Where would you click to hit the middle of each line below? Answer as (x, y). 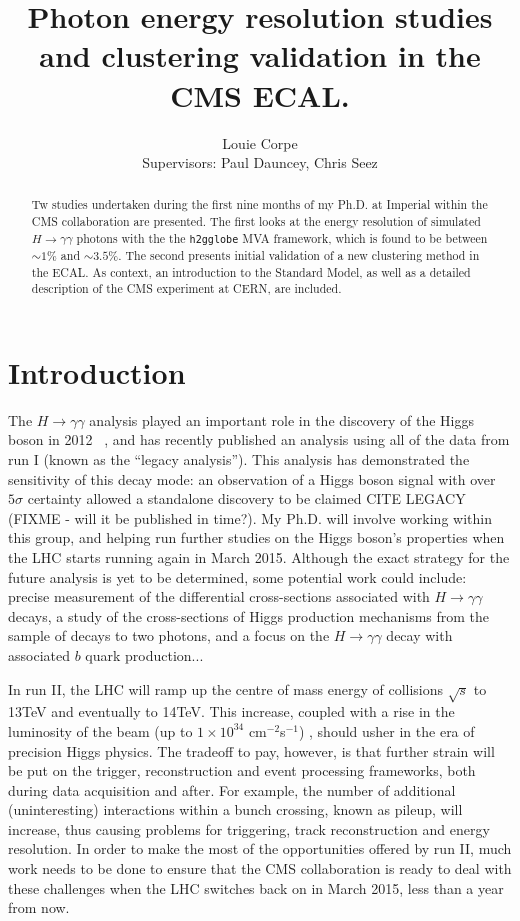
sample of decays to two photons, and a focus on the (169, 635)
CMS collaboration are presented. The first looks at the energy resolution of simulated (256, 221)
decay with (419, 635)
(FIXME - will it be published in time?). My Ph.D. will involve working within (250, 517)
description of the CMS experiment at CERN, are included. (186, 288)
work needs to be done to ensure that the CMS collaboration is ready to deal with (260, 868)
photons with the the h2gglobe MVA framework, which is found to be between (282, 237)
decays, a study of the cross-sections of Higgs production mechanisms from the (249, 615)
